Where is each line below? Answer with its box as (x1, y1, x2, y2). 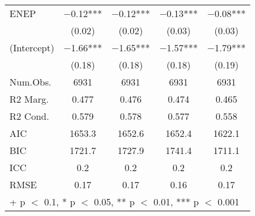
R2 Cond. (9, 109, 49, 123)
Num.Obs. (9, 75, 51, 89)
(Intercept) (9, 41, 54, 54)
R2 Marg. (9, 92, 49, 106)
